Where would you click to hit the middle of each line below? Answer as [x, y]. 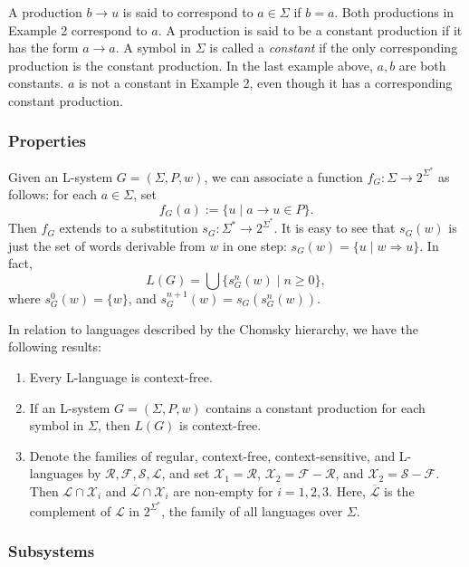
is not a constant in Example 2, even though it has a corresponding [265, 83]
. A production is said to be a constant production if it [310, 29]
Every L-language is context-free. [121, 377]
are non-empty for [223, 491]
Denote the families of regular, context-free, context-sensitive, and [212, 455]
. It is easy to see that [335, 228]
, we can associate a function [283, 176]
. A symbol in [153, 48]
